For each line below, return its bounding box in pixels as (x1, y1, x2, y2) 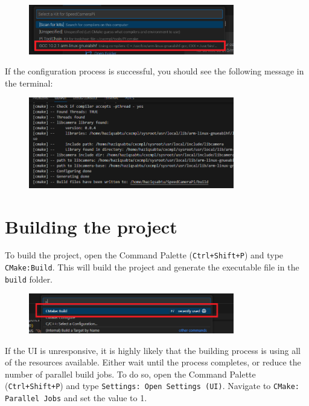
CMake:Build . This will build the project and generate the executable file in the (5, 261, 299, 273)
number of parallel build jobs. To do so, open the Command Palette (5, 367, 256, 380)
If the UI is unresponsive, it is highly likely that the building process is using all (5, 344, 301, 356)
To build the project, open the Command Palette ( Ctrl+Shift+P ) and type (5, 249, 284, 261)
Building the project (5, 214, 177, 238)
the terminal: (5, 76, 53, 89)
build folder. (5, 272, 53, 285)
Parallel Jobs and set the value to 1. (5, 391, 147, 404)
